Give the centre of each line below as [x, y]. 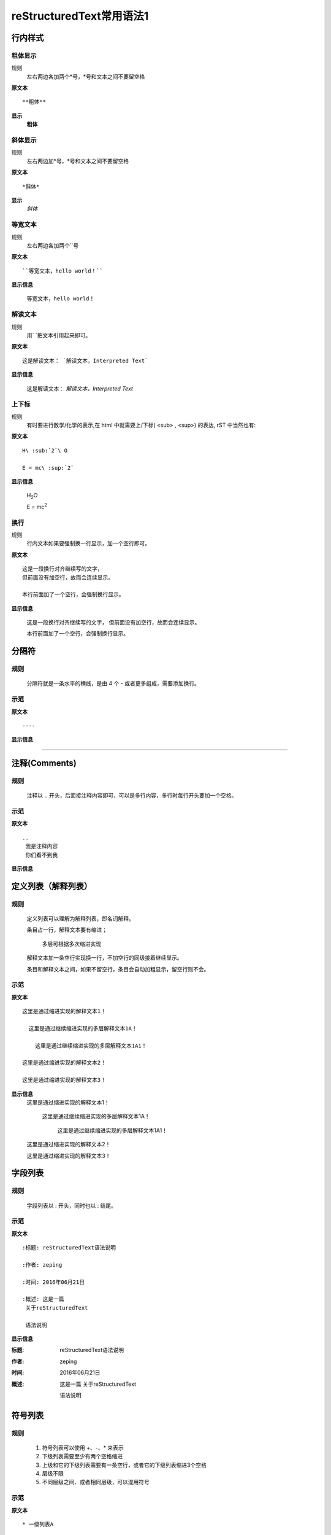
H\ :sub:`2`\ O [45, 450]
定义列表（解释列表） [51, 886]
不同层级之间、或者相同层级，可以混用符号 [96, 1482]
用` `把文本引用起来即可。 [59, 335]
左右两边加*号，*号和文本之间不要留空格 [78, 161]
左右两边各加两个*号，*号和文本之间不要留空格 [86, 76]
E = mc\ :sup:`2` [48, 468]
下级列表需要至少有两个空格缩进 [82, 1456]
